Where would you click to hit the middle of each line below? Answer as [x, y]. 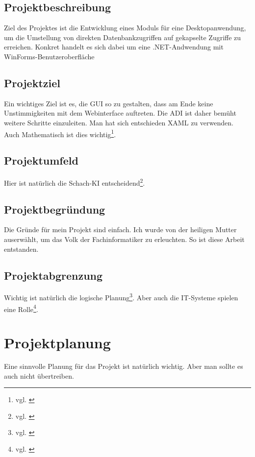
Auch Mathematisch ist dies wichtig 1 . [60, 133]
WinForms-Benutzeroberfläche [49, 56]
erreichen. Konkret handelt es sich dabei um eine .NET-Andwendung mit [114, 47]
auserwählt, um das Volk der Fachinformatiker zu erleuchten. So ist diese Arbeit [124, 239]
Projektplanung [57, 343]
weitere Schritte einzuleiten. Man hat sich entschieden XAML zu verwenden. [119, 122]
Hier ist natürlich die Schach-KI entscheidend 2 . [75, 182]
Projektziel [32, 83]
